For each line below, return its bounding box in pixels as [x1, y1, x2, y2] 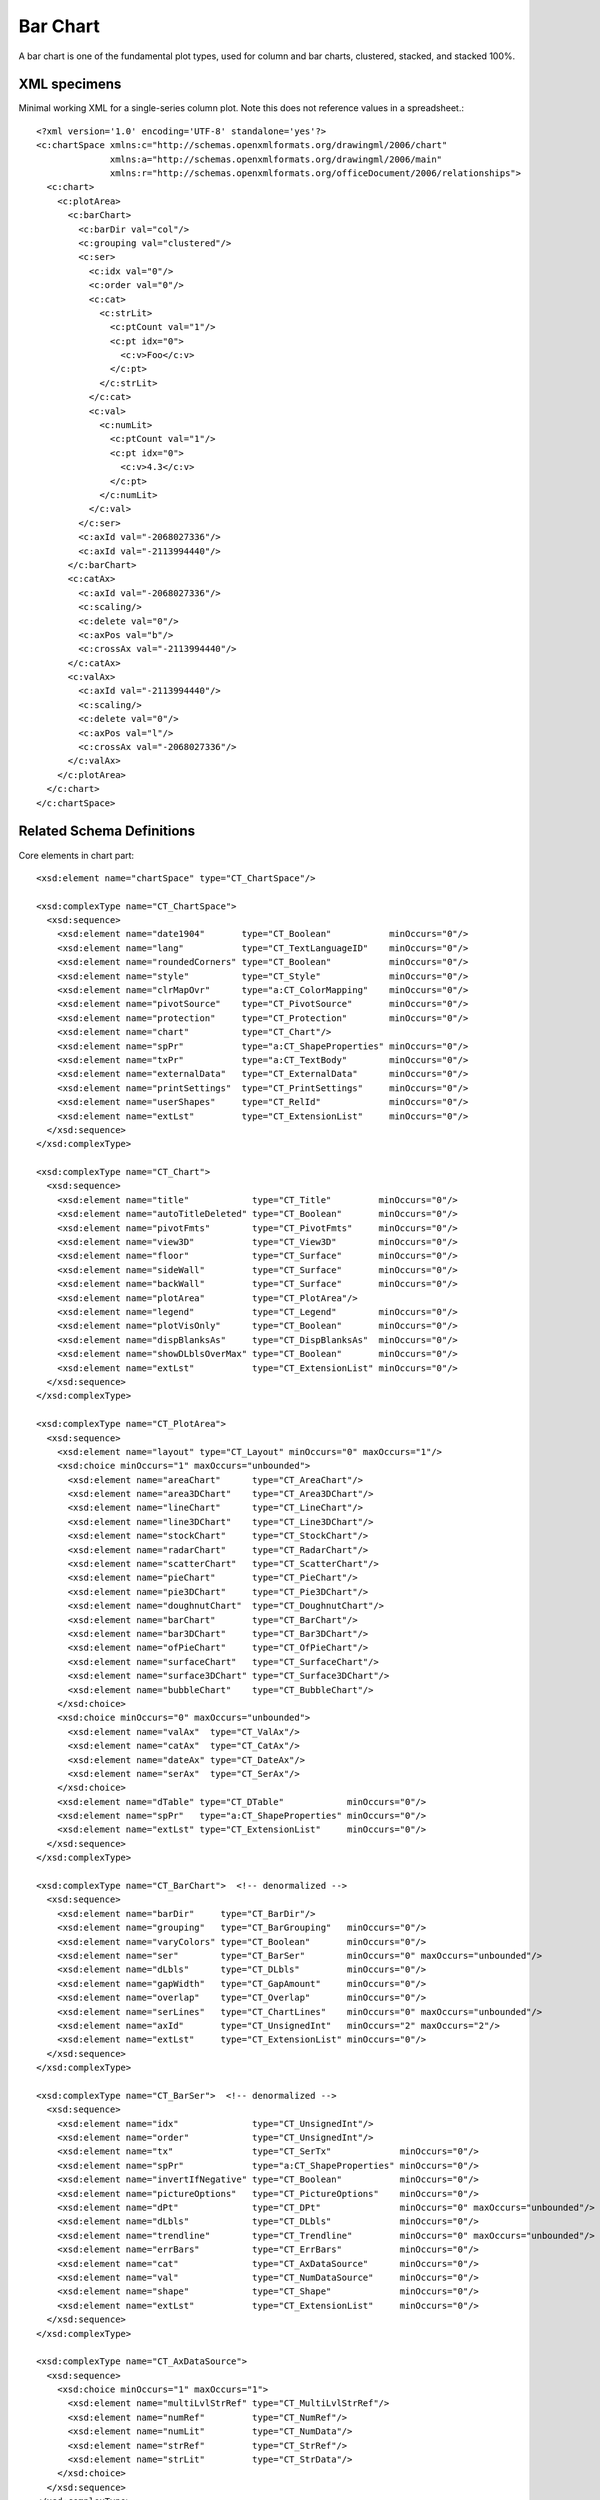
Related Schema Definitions [18, 823, 195, 840]
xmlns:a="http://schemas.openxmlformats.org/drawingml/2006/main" [110, 153, 443, 165]
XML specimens [18, 76, 122, 93]
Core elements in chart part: [18, 849, 135, 861]
